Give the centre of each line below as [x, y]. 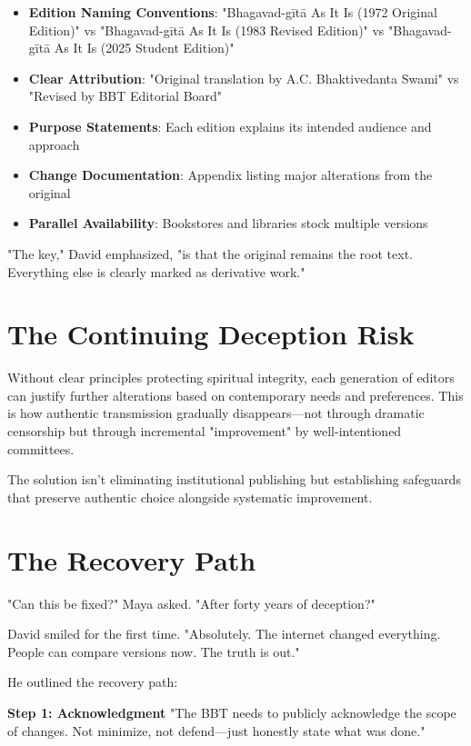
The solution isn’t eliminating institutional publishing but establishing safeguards [234, 479]
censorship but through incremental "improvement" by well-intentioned [205, 431]
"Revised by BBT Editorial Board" [125, 96]
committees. [41, 448]
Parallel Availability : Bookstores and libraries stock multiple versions [228, 223]
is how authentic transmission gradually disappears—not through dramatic [216, 413]
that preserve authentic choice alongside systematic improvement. [190, 497]
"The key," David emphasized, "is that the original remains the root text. [210, 253]
